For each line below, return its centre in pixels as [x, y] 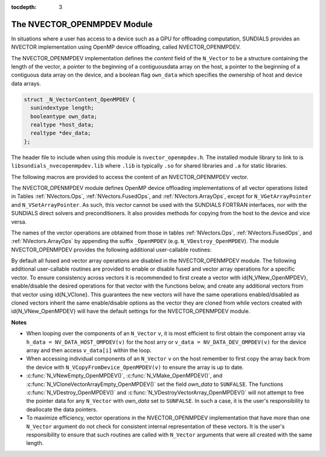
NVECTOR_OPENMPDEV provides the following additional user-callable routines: [111, 250]
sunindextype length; [62, 108]
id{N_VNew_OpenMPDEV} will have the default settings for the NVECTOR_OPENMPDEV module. [131, 311]
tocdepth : [24, 7]
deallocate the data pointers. [62, 409]
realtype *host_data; [62, 125]
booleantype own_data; [64, 116]
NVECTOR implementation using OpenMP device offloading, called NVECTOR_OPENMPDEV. [126, 47]
